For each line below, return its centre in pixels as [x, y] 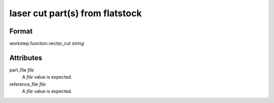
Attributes [26, 58]
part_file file [22, 70]
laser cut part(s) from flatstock [76, 13]
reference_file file [28, 84]
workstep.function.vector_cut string [47, 44]
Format [21, 31]
